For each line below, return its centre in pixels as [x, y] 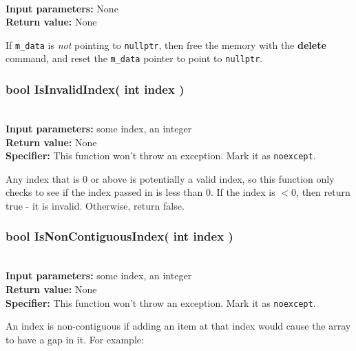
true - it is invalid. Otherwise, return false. [95, 205]
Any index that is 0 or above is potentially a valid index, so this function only [170, 178]
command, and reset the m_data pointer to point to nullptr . [134, 58]
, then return [323, 192]
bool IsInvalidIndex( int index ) [95, 89]
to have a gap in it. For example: [75, 339]
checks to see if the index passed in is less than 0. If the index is [140, 192]
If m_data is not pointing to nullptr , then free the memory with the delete [166, 44]
